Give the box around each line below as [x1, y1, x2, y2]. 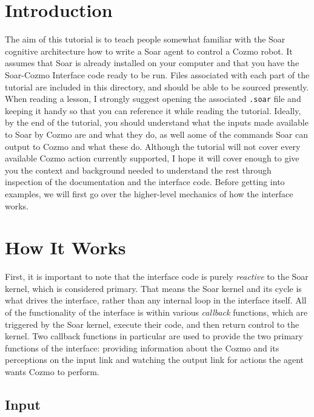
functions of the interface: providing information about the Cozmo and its [5, 341, 279, 354]
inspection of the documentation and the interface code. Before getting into [5, 175, 285, 188]
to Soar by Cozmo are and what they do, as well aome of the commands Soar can [5, 127, 308, 140]
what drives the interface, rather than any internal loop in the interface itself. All [5, 294, 307, 307]
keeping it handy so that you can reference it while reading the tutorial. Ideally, [5, 104, 301, 117]
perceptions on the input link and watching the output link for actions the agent [5, 353, 304, 366]
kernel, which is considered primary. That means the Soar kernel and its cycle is [5, 282, 302, 294]
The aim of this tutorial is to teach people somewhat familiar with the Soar [5, 33, 286, 46]
